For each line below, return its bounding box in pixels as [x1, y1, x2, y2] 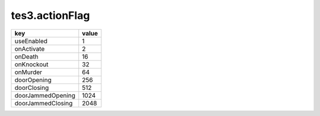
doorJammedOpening [14, 91, 76, 99]
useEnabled [14, 37, 47, 45]
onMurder [14, 68, 43, 76]
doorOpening [14, 76, 52, 84]
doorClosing [14, 83, 49, 92]
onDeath [14, 52, 39, 60]
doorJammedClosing [14, 99, 73, 107]
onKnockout [14, 60, 49, 68]
